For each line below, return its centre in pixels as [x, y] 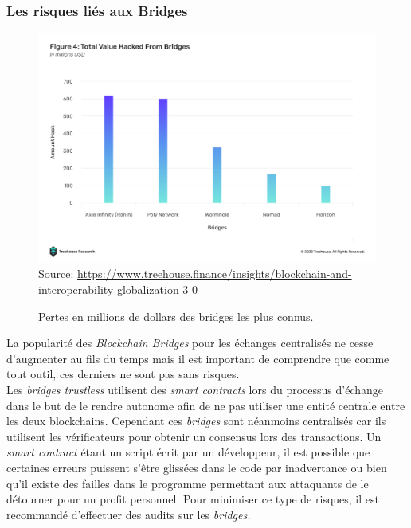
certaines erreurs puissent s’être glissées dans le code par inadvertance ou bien [197, 467]
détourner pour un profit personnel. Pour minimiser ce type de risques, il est [193, 499]
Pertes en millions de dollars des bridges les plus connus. [176, 316]
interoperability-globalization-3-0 [118, 289]
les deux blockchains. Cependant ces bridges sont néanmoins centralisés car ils [196, 421]
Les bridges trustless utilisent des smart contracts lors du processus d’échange [195, 389]
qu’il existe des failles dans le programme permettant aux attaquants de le [188, 483]
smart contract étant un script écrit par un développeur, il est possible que [188, 452]
